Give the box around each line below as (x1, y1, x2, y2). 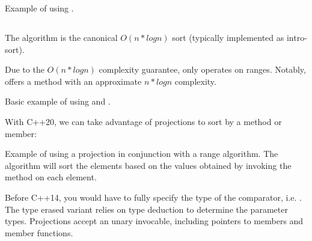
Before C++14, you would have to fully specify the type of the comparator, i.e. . (5, 191, 302, 203)
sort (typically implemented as (172, 31, 284, 43)
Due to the (5, 63, 44, 76)
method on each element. (5, 171, 97, 183)
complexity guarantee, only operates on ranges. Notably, (99, 63, 306, 76)
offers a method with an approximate (5, 75, 142, 87)
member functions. (5, 226, 73, 239)
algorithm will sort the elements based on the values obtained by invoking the (5, 159, 292, 171)
